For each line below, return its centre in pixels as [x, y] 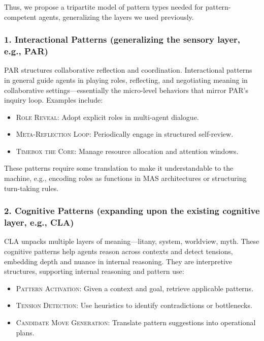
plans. [25, 332]
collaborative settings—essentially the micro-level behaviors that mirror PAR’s [126, 90]
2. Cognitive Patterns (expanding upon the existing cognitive [132, 211]
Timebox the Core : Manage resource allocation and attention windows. [127, 151]
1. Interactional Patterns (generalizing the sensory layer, [122, 39]
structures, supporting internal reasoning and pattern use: [94, 271]
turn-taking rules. [31, 188]
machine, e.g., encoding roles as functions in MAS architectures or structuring [125, 178]
